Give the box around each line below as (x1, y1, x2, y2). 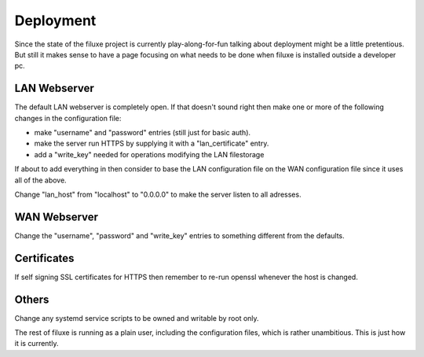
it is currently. (14, 339, 59, 348)
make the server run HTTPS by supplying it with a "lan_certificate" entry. (34, 138, 269, 149)
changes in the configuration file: (14, 113, 122, 123)
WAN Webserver (14, 210, 98, 223)
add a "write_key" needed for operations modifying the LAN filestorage (34, 149, 265, 159)
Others (14, 293, 49, 306)
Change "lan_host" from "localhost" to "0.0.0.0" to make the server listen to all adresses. (14, 190, 302, 199)
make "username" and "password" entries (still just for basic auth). (34, 128, 251, 138)
